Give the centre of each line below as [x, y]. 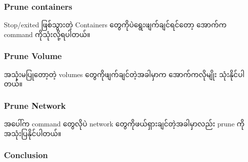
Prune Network [35, 105]
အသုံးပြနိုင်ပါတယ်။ [33, 133]
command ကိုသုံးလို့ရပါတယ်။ [47, 34]
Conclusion [26, 155]
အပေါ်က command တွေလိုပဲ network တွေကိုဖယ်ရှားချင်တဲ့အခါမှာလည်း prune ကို [124, 124]
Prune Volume [33, 56]
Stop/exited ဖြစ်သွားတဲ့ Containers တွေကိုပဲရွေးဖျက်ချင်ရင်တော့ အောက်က [115, 25]
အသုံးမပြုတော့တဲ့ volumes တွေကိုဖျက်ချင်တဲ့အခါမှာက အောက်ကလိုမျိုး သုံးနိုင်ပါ [124, 74]
